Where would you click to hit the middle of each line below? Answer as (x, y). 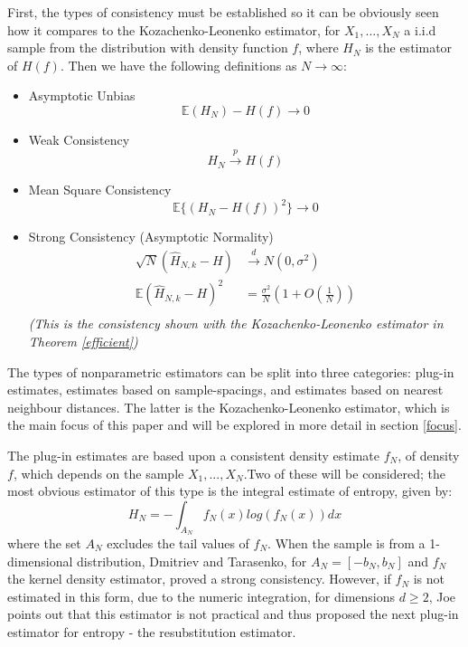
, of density (429, 455)
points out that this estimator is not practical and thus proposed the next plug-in (233, 614)
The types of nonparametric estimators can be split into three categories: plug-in (231, 371)
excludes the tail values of (178, 542)
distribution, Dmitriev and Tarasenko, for (192, 561)
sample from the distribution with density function (148, 48)
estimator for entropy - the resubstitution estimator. (152, 631)
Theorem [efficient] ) (83, 342)
